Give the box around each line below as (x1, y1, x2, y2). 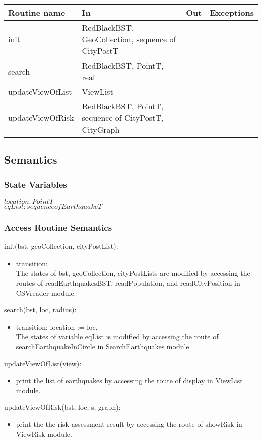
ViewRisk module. (16, 428, 72, 439)
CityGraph (82, 123, 120, 135)
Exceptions (210, 7, 254, 18)
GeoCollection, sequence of (82, 33, 176, 45)
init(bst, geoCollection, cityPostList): (4, 241, 118, 251)
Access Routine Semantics (4, 221, 112, 233)
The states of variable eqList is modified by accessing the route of (16, 331, 219, 342)
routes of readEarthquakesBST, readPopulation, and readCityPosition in (16, 278, 240, 288)
